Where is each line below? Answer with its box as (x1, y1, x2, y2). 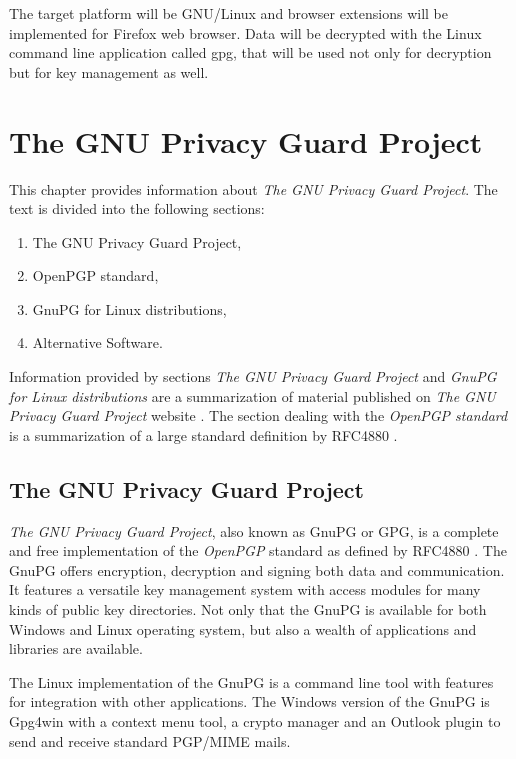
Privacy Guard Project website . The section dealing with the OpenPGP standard (9, 405, 508, 426)
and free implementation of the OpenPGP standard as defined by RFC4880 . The (9, 540, 507, 561)
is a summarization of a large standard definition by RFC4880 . (9, 424, 398, 445)
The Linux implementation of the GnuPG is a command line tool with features (9, 671, 494, 692)
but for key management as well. (9, 61, 209, 82)
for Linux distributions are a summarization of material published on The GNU (9, 385, 496, 406)
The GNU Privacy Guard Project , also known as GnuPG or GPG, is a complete (9, 520, 499, 541)
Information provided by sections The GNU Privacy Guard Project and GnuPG (9, 366, 497, 387)
